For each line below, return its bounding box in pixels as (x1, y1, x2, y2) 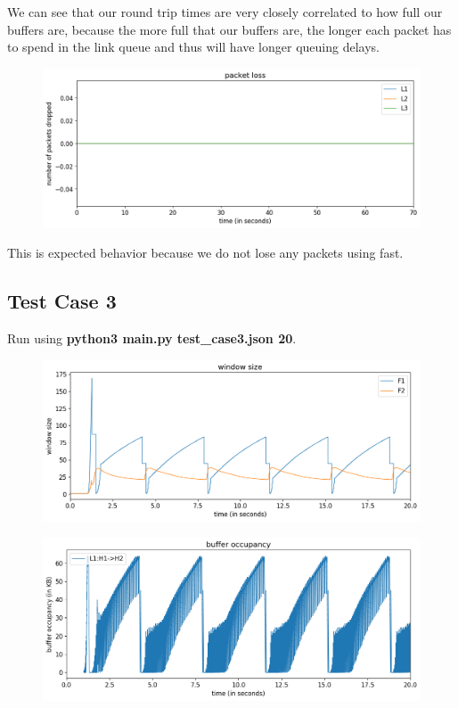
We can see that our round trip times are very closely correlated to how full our (7, 3, 443, 21)
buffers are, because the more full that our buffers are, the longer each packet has (7, 20, 452, 38)
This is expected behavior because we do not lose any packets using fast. (7, 243, 404, 262)
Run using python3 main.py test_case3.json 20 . (7, 329, 297, 348)
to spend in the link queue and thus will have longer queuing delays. (7, 37, 380, 56)
